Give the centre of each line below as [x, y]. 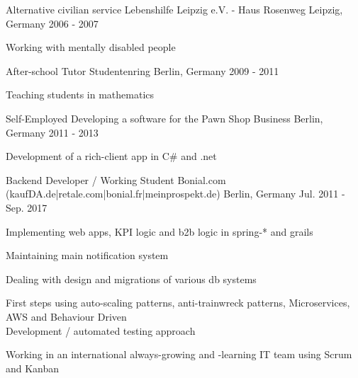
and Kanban [33, 368]
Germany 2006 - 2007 [52, 23]
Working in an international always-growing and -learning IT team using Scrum [179, 354]
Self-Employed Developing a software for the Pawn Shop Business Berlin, [164, 118]
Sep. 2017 [27, 207]
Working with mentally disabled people [91, 47]
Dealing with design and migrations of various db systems [131, 279]
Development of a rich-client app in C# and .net [111, 156]
